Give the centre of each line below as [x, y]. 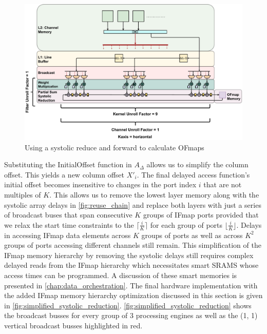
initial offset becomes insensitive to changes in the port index [100, 184]
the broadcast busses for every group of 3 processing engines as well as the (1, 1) [131, 315]
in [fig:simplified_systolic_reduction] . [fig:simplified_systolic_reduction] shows [128, 305]
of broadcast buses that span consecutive [68, 215]
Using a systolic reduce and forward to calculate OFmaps [115, 147]
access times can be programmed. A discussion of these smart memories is [121, 275]
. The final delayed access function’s [193, 174]
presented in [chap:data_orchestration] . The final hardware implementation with [131, 285]
